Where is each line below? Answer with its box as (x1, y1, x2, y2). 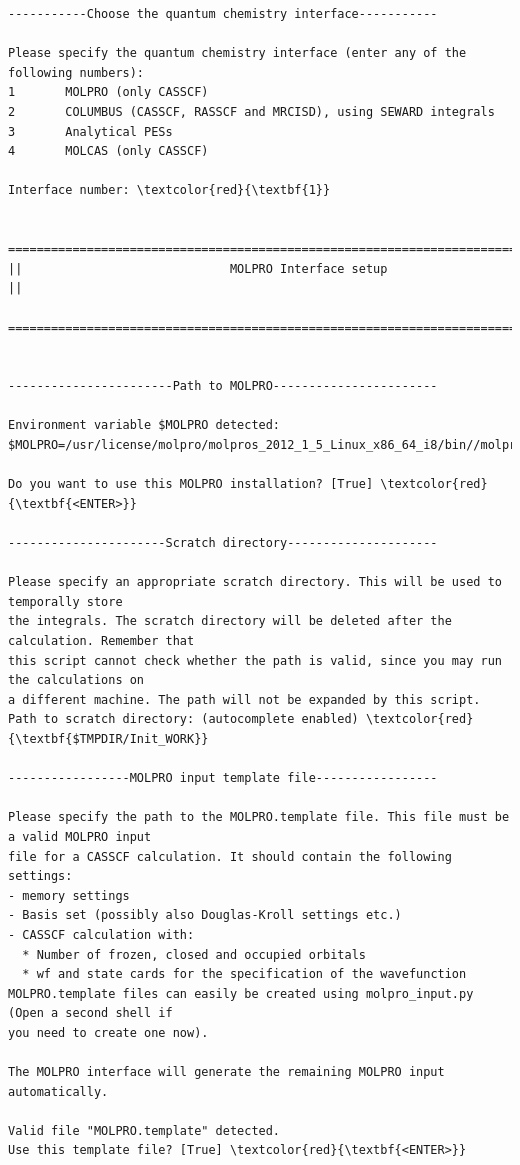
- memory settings (8, 888, 130, 903)
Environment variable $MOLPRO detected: (8, 418, 281, 433)
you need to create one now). (8, 1025, 209, 1040)
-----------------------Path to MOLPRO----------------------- (8, 379, 438, 394)
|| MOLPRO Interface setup (8, 261, 388, 276)
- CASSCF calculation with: (8, 927, 195, 942)
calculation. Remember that (8, 634, 195, 648)
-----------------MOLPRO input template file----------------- (8, 771, 438, 786)
